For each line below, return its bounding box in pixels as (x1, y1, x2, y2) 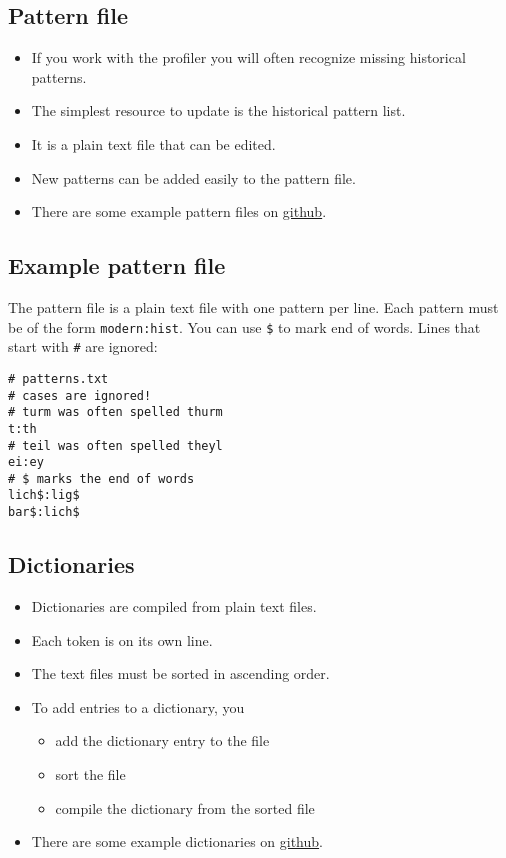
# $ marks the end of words (8, 471, 195, 486)
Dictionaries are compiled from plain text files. (31, 595, 317, 616)
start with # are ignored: (8, 336, 158, 357)
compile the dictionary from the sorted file (55, 797, 315, 818)
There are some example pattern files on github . (31, 201, 327, 222)
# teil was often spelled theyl (8, 438, 223, 453)
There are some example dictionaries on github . (31, 831, 323, 852)
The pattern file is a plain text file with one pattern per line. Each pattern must (8, 296, 499, 317)
